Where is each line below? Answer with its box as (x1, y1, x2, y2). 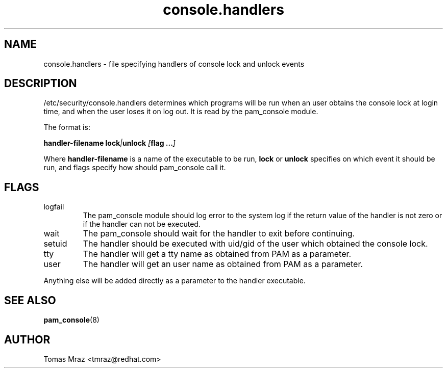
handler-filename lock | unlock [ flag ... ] (43, 139, 176, 148)
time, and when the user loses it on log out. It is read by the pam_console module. (43, 107, 318, 116)
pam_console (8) (43, 315, 100, 325)
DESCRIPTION (4, 77, 77, 90)
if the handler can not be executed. (83, 220, 201, 229)
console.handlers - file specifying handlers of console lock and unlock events (43, 59, 305, 68)
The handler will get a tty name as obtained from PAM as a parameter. (83, 249, 352, 259)
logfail (43, 202, 64, 211)
